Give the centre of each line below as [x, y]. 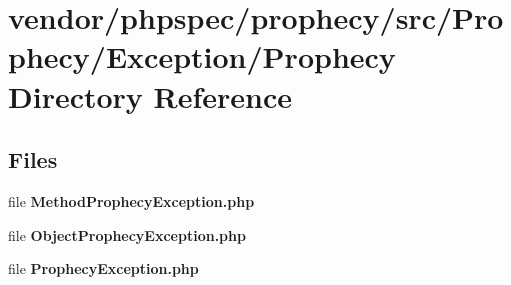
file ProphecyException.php [103, 268]
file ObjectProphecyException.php [127, 234]
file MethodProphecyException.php [131, 200]
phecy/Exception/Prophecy [202, 56]
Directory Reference [150, 95]
